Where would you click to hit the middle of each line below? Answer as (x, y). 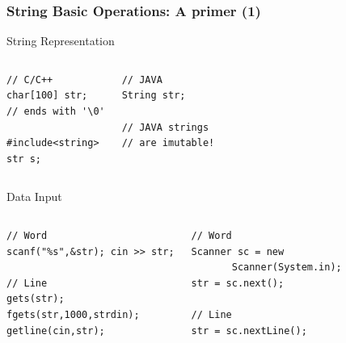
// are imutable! (168, 143)
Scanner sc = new (238, 251)
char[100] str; (47, 96)
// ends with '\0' (56, 111)
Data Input (34, 197)
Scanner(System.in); (287, 268)
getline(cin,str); (56, 330)
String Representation (61, 41)
